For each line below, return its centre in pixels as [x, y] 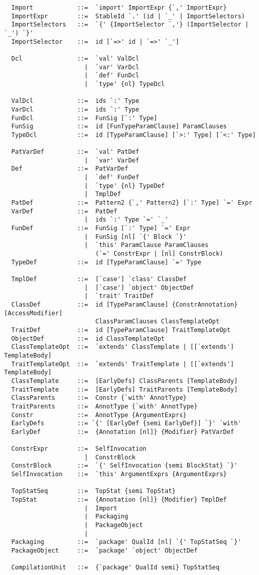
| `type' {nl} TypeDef [124, 186]
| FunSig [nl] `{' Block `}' [135, 237]
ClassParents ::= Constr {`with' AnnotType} [99, 398]
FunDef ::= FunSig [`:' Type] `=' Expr [101, 228]
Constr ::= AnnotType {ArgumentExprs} [99, 415]
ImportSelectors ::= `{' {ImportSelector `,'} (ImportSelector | [130, 25]
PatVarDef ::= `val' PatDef [75, 152]
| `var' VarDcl [112, 67]
